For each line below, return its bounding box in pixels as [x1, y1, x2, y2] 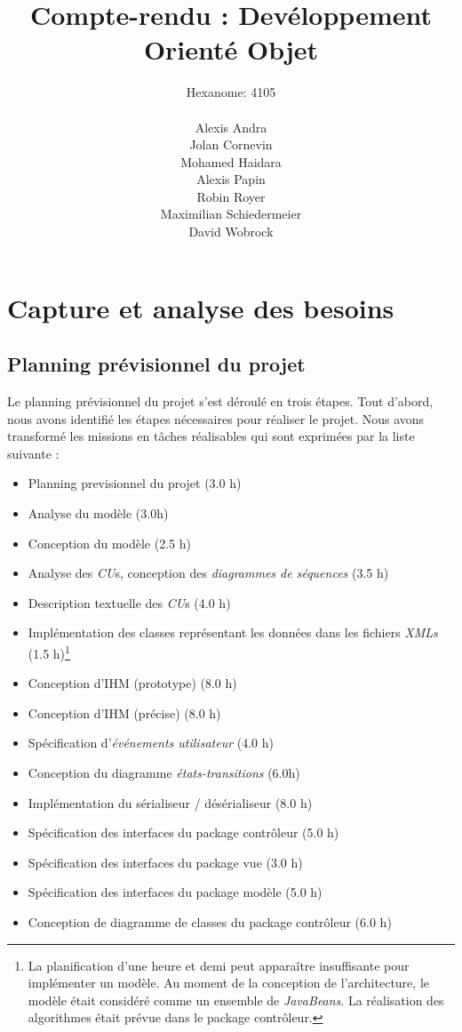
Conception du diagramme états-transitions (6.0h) [28, 764, 300, 782]
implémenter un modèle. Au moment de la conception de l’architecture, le [28, 973, 429, 992]
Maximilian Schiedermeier [160, 204, 302, 223]
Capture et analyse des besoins [7, 289, 394, 325]
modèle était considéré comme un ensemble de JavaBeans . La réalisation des [28, 990, 444, 1009]
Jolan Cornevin [189, 135, 273, 154]
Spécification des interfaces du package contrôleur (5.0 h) [28, 823, 339, 842]
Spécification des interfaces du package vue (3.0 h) [28, 852, 303, 871]
